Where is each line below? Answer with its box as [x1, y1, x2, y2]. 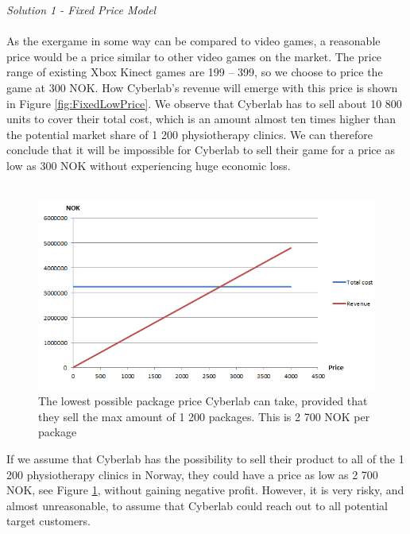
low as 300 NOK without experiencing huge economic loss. [6, 157, 291, 173]
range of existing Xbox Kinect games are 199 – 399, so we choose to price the [6, 64, 383, 80]
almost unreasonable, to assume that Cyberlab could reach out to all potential [6, 497, 388, 513]
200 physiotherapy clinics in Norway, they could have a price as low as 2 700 [6, 466, 378, 482]
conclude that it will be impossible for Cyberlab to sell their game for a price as [6, 141, 395, 158]
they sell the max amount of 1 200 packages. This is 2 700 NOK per [38, 408, 370, 424]
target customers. [6, 513, 91, 529]
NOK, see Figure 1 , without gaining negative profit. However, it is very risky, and [6, 482, 404, 498]
